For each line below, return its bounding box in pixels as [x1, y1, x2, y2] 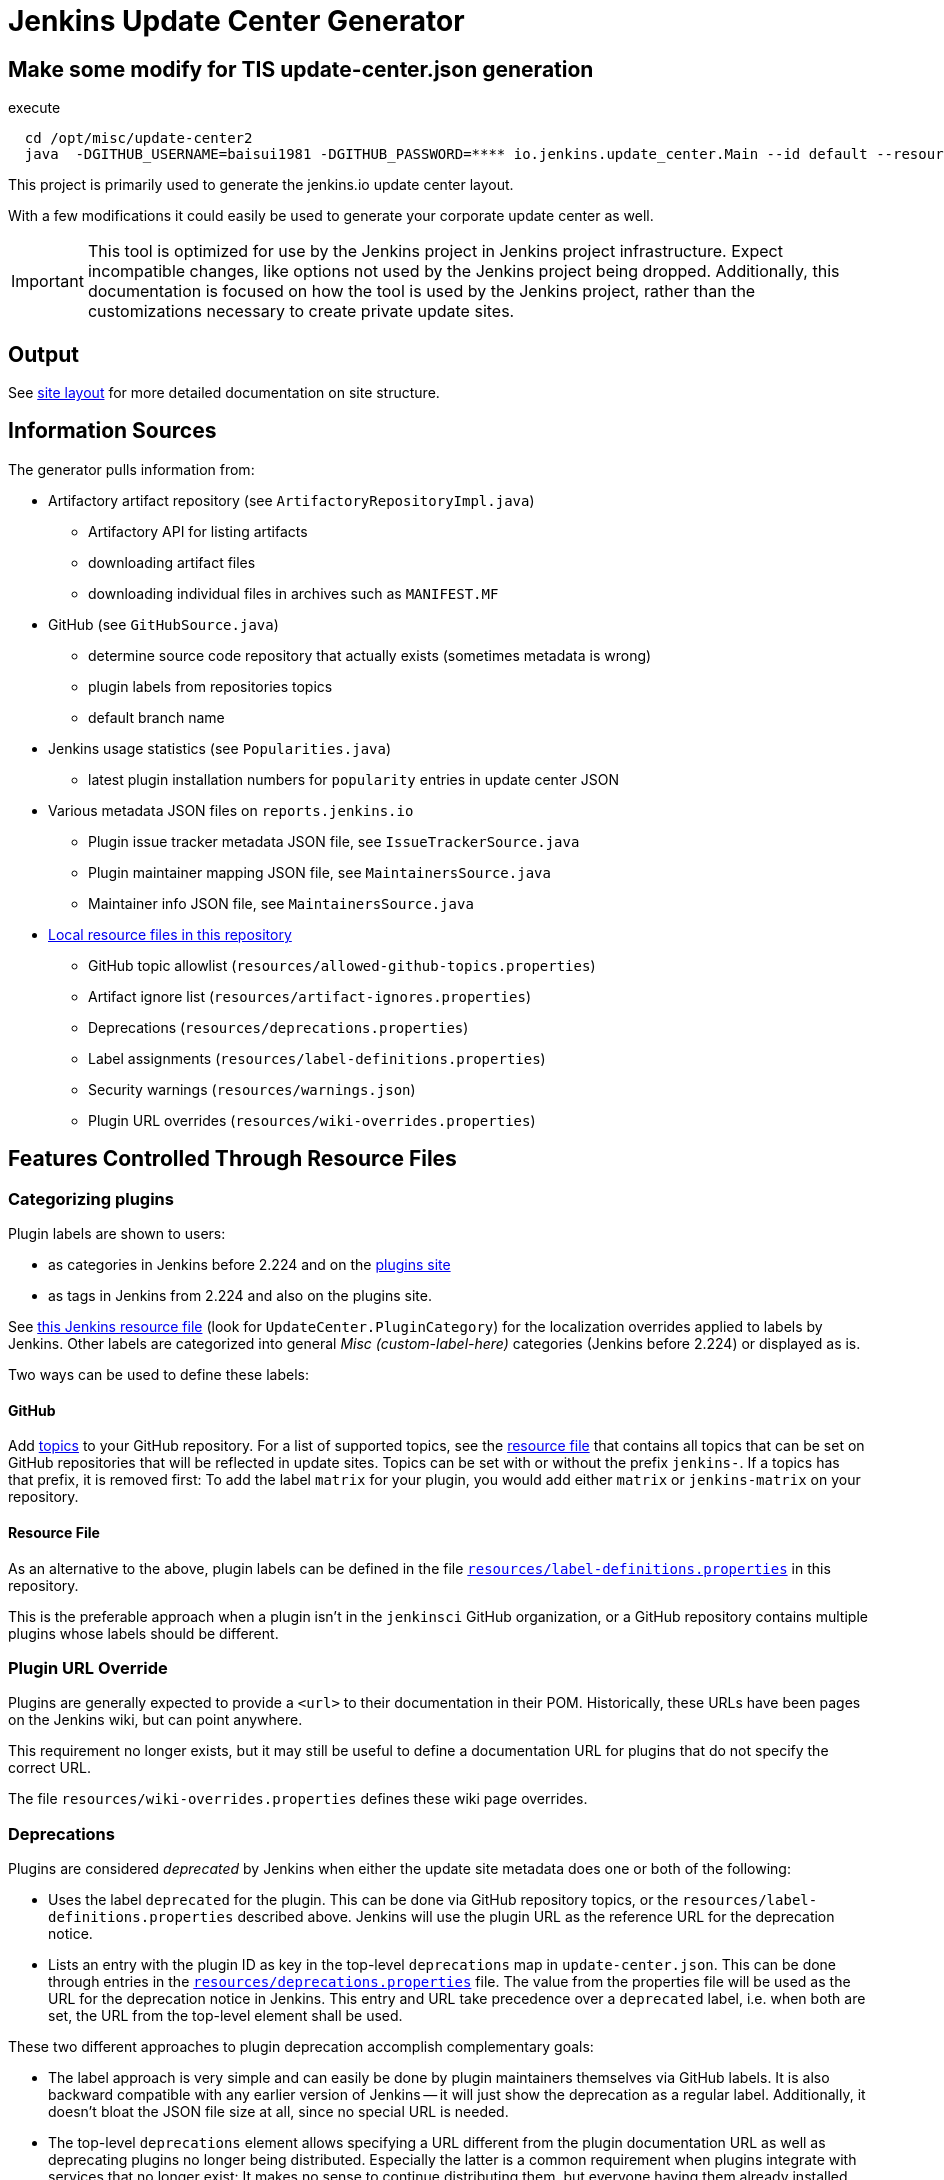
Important [11, 271, 84, 292]
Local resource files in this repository [48, 925, 292, 943]
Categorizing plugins [8, 1188, 174, 1209]
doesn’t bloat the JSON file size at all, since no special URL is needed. [48, 2103, 509, 2121]
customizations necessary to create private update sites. [87, 301, 515, 322]
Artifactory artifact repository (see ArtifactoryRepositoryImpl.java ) [48, 491, 535, 509]
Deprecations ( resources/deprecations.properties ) [88, 1018, 469, 1036]
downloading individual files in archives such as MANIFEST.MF [88, 584, 499, 602]
